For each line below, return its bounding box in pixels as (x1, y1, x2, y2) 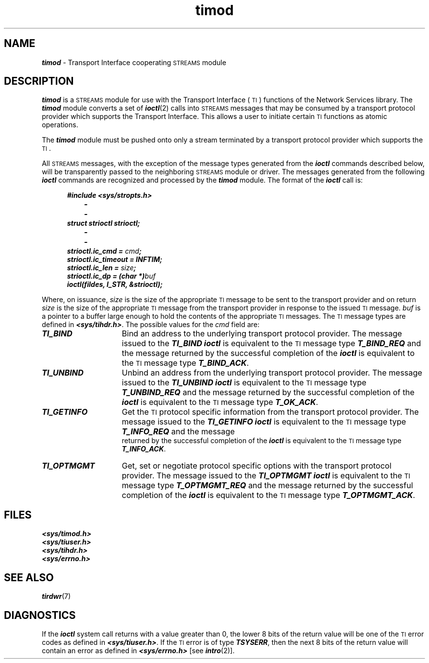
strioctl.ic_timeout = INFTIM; (67, 255, 163, 264)
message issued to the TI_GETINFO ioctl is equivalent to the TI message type (121, 417, 406, 427)
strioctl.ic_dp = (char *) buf (67, 272, 156, 281)
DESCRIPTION (4, 75, 74, 88)
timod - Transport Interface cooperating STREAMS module (42, 58, 226, 67)
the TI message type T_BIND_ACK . (121, 358, 249, 368)
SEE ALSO (4, 571, 54, 584)
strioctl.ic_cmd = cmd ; (67, 247, 142, 256)
